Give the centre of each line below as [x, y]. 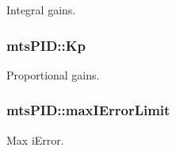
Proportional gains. [53, 74]
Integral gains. [41, 10]
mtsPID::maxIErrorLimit [88, 110]
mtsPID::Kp [46, 45]
